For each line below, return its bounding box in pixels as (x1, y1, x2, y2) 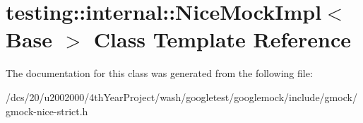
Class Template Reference (93, 25, 352, 54)
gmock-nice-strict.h (6, 103, 88, 118)
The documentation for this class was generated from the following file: (6, 66, 313, 81)
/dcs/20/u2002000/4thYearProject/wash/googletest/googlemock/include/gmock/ (6, 89, 357, 104)
